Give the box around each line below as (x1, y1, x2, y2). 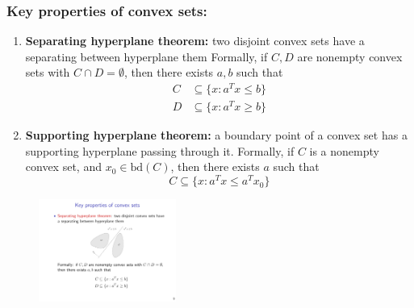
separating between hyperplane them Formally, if (25, 48, 268, 65)
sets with (25, 64, 70, 81)
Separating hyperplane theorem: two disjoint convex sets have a (25, 32, 365, 49)
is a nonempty (309, 142, 379, 159)
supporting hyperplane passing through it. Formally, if (25, 142, 295, 159)
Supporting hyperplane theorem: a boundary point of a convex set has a (25, 127, 408, 144)
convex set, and (25, 158, 102, 175)
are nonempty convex (297, 48, 403, 65)
